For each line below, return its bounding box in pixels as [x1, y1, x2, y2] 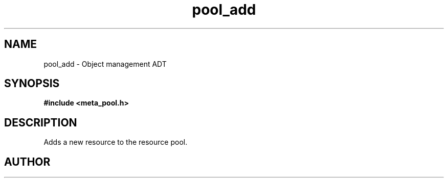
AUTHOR [4, 155, 51, 168]
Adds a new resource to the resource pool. [43, 138, 188, 147]
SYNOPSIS [4, 77, 60, 90]
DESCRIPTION [4, 116, 77, 129]
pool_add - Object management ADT [43, 59, 167, 68]
